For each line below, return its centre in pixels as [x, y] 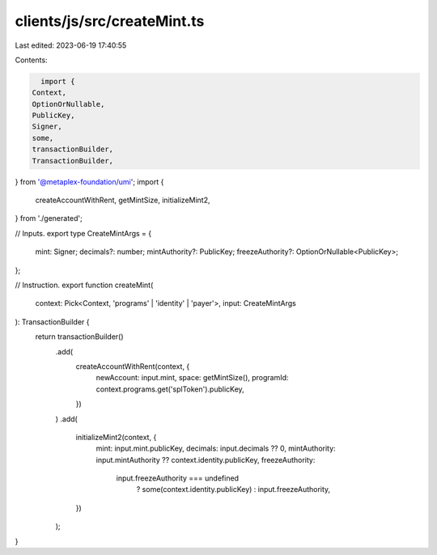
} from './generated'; [49, 218]
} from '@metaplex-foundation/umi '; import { [89, 181]
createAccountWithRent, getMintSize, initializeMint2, [123, 200]
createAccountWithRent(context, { [133, 366]
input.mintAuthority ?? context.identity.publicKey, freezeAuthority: [206, 460]
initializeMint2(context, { [116, 437]
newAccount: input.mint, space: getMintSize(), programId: [192, 378]
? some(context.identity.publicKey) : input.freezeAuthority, [233, 489]
